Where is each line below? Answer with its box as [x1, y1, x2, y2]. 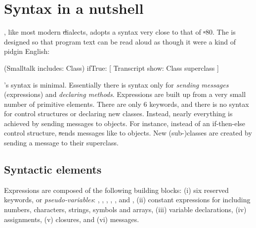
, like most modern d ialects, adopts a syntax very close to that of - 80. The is [4, 27, 236, 37]
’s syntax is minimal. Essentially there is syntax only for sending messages [4, 79, 229, 90]
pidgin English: [4, 46, 50, 56]
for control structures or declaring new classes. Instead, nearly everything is [4, 108, 233, 119]
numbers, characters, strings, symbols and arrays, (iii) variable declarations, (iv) [4, 204, 247, 215]
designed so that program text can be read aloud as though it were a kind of [4, 36, 236, 46]
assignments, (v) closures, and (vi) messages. [4, 214, 139, 224]
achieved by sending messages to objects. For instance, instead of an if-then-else [4, 118, 246, 128]
